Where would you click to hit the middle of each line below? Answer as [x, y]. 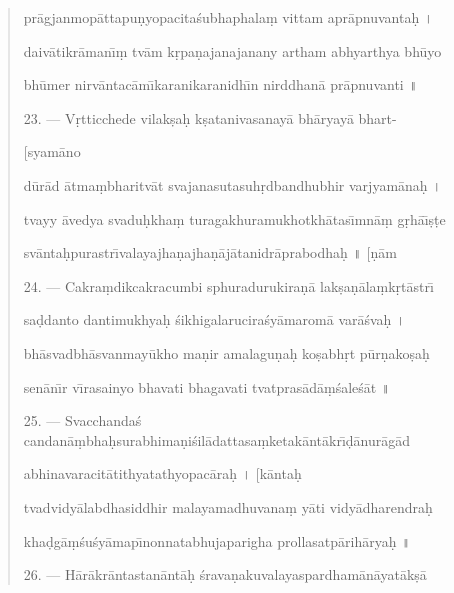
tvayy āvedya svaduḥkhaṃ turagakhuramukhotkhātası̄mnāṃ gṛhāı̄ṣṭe [234, 218]
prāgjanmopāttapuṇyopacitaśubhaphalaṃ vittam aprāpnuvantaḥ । [228, 17]
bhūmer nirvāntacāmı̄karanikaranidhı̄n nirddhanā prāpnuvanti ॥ [220, 84]
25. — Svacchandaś [82, 420]
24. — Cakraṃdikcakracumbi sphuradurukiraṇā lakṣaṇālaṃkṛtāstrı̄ [228, 285]
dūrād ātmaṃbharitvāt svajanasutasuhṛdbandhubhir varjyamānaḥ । [232, 184]
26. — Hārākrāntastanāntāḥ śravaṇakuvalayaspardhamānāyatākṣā [225, 574]
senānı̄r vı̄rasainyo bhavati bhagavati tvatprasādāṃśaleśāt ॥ [207, 386]
